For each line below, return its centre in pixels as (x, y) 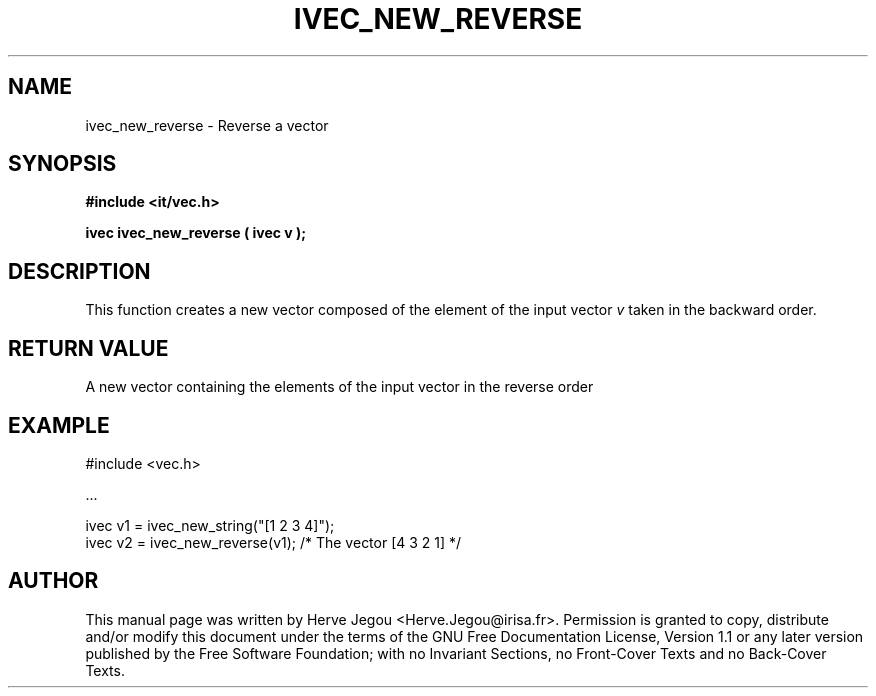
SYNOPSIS (62, 164)
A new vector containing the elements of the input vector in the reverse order (339, 387)
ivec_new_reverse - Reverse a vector (207, 125)
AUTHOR (53, 581)
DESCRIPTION (79, 271)
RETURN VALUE (88, 348)
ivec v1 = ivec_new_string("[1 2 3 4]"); (210, 525)
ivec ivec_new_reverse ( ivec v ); (196, 233)
